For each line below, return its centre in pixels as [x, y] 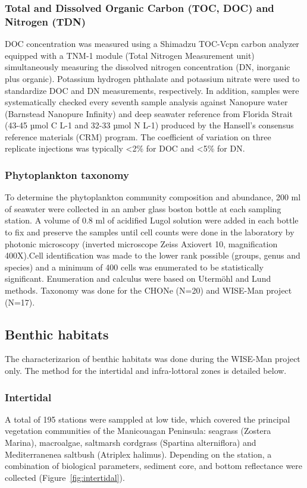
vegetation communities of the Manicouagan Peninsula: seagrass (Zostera [138, 431]
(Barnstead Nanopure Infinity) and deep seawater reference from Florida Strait [149, 113]
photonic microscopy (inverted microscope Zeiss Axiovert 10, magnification [141, 243]
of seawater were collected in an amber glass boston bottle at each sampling [143, 208]
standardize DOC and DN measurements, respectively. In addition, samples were [152, 90]
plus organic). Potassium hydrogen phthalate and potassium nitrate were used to [152, 78]
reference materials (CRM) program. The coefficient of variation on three [138, 136]
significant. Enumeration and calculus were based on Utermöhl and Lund [138, 278]
